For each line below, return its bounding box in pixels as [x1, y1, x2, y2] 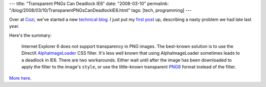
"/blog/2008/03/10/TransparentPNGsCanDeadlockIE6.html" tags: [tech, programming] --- [9, 7, 192, 13]
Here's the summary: [9, 32, 52, 38]
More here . [9, 75, 32, 81]
